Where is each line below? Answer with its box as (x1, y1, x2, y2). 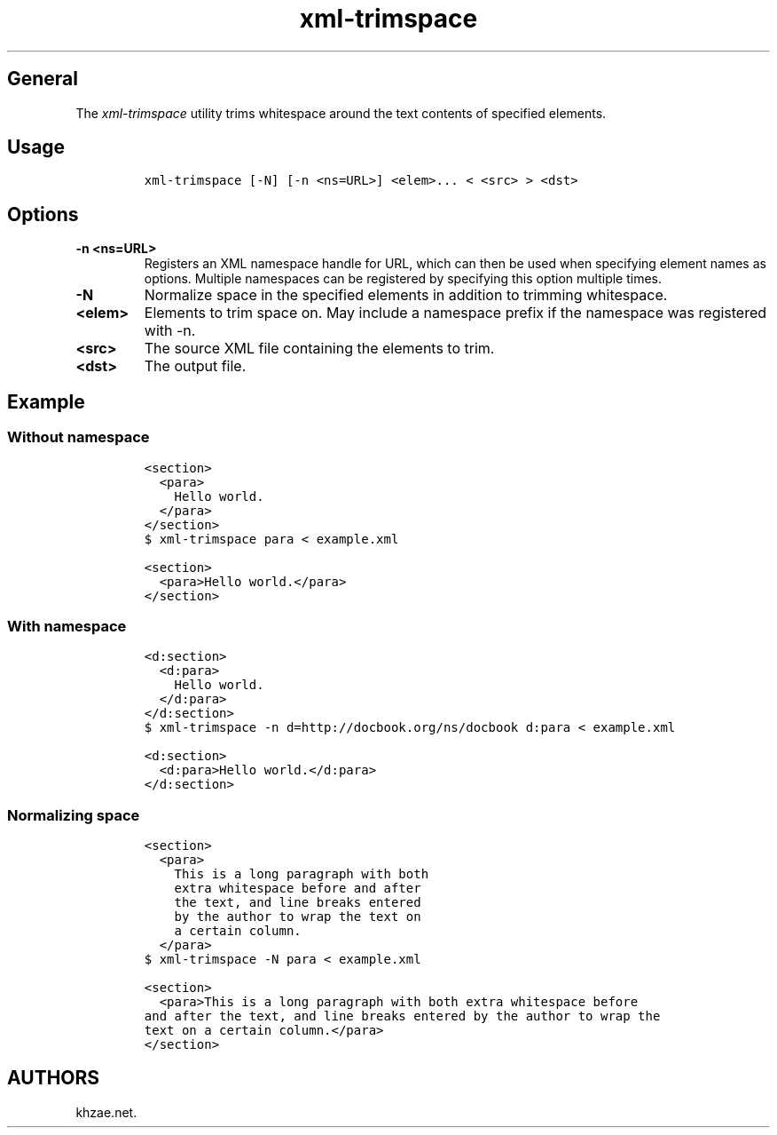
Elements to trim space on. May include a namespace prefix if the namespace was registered (144, 304, 767, 322)
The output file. (144, 357, 247, 376)
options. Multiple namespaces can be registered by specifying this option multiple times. (144, 271, 663, 287)
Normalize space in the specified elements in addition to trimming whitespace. (144, 286, 668, 305)
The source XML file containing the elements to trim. (144, 339, 495, 358)
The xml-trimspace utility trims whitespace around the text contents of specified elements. (75, 105, 607, 121)
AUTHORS (7, 1067, 100, 1090)
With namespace (7, 616, 127, 635)
